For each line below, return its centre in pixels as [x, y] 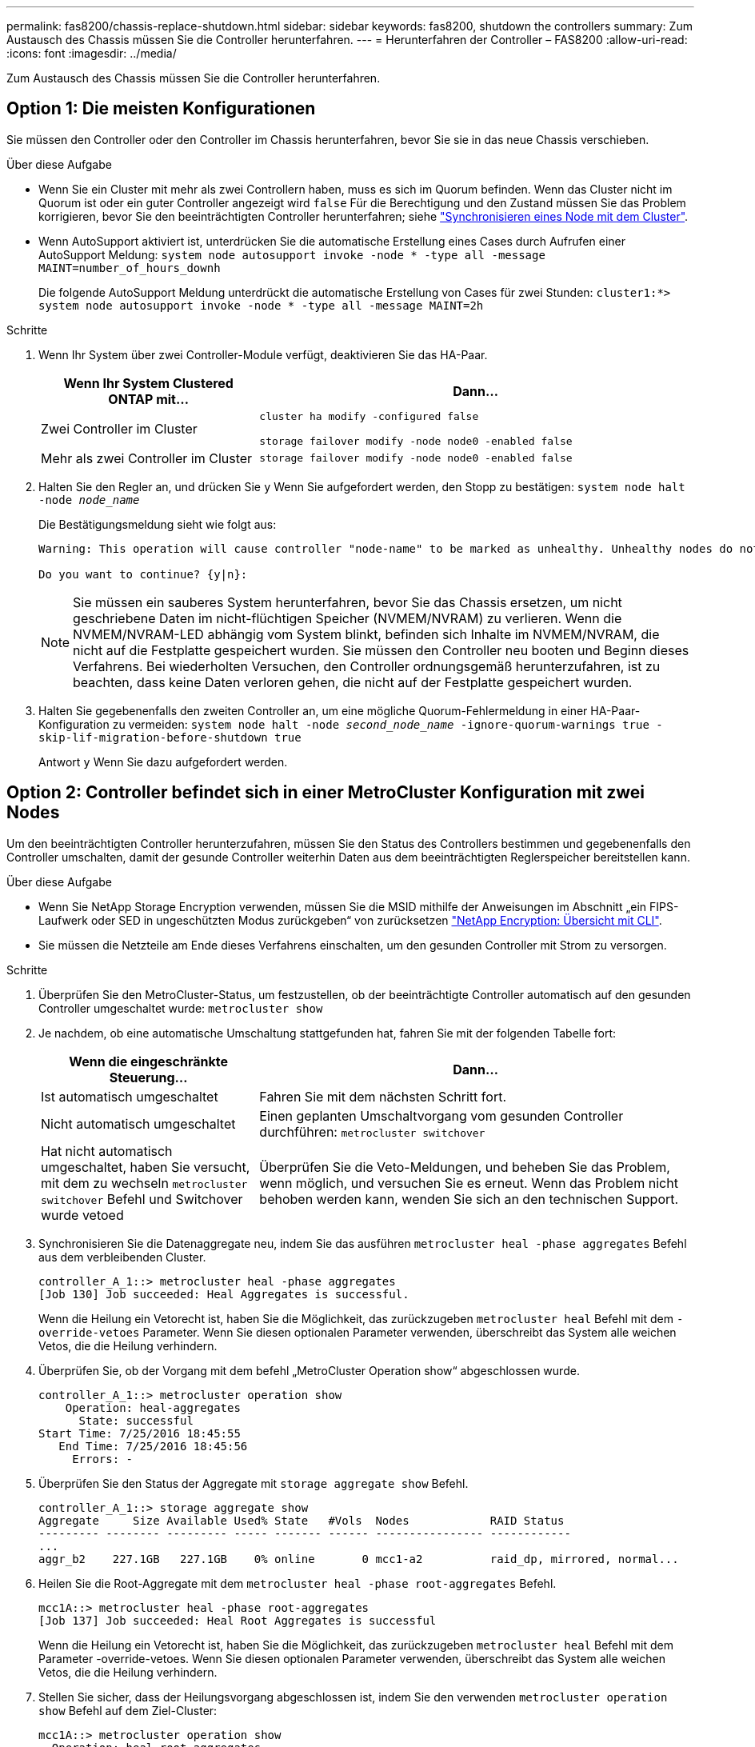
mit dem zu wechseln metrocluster [144, 1183]
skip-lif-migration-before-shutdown [153, 737]
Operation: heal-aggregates [153, 1407]
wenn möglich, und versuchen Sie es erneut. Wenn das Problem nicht [469, 1183]
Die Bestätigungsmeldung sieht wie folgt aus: [158, 524]
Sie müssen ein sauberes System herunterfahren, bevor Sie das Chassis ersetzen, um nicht [348, 602]
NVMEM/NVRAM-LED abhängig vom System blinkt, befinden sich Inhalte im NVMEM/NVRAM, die [366, 634]
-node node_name [89, 500]
